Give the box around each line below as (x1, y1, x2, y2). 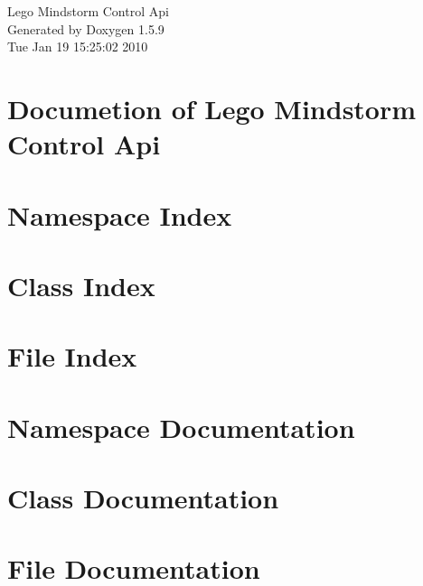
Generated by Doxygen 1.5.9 (7, 19, 164, 38)
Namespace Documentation (7, 408, 355, 445)
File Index (7, 338, 137, 375)
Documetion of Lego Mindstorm (7, 89, 417, 126)
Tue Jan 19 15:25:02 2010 (7, 37, 148, 56)
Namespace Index (7, 196, 232, 233)
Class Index (7, 266, 155, 303)
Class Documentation (7, 479, 279, 516)
